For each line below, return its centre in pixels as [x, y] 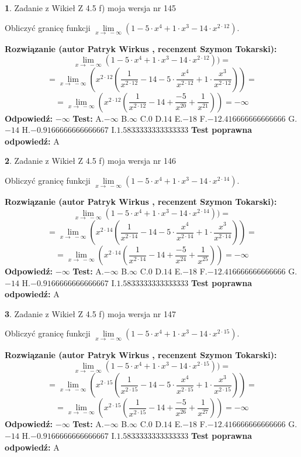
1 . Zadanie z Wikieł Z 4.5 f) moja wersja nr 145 [90, 8]
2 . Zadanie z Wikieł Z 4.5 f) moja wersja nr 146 [90, 161]
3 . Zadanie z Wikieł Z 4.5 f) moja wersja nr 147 [90, 313]
